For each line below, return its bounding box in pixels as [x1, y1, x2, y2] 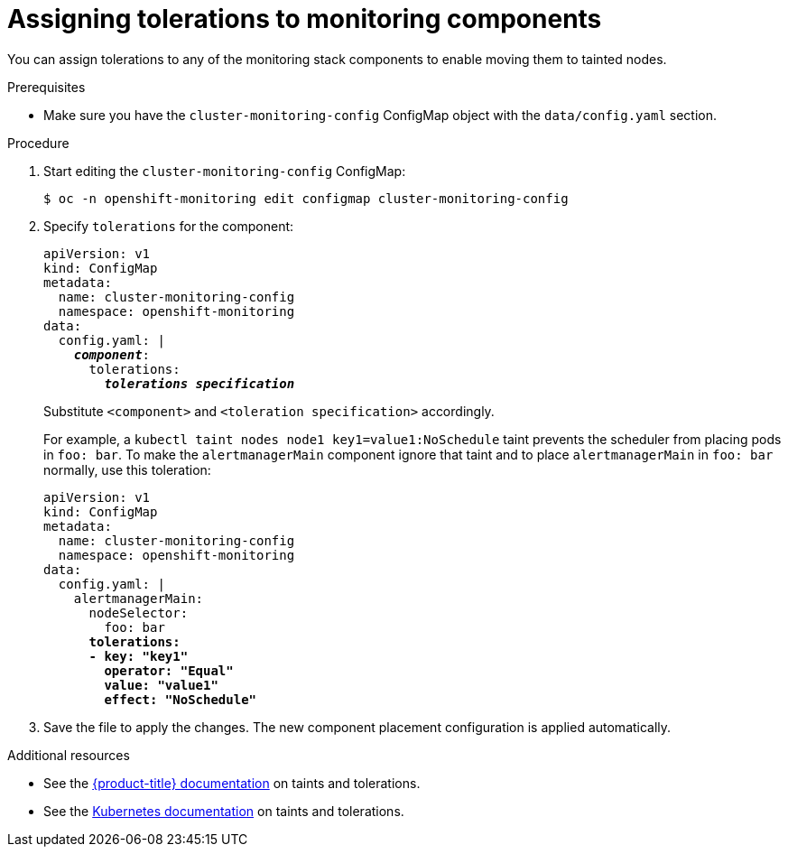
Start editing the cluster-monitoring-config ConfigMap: [43, 162, 406, 179]
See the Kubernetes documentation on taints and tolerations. [43, 803, 404, 819]
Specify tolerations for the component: [43, 218, 294, 234]
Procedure [7, 135, 70, 151]
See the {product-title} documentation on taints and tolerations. [43, 775, 421, 791]
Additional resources [7, 747, 130, 763]
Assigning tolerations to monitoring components [7, 4, 602, 34]
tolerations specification [104, 376, 295, 391]
